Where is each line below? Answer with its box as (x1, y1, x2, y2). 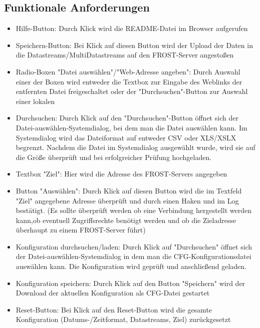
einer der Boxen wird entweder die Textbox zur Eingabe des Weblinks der (16, 76, 242, 86)
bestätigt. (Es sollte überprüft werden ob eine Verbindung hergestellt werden (16, 205, 251, 215)
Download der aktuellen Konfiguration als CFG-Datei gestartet (16, 287, 210, 298)
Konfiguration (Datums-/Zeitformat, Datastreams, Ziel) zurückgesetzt (16, 314, 231, 324)
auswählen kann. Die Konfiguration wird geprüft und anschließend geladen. (16, 261, 247, 271)
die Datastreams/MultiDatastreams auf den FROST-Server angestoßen (16, 49, 234, 60)
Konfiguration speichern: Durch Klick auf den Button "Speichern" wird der (16, 277, 245, 288)
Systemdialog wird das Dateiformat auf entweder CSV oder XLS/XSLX (16, 132, 236, 142)
